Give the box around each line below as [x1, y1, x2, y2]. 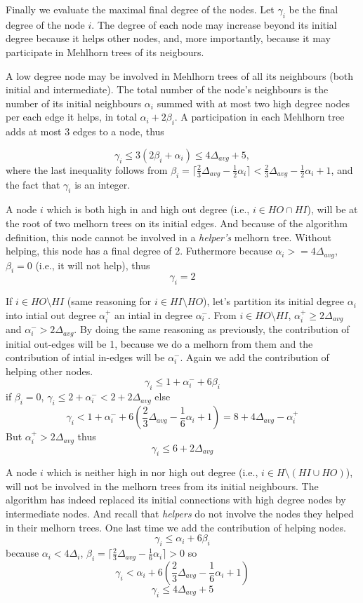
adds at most [6, 124, 62, 139]
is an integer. [74, 177, 131, 191]
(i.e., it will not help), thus [35, 257, 150, 272]
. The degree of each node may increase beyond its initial [91, 17, 337, 32]
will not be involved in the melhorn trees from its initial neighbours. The [6, 478, 319, 493]
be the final [289, 2, 338, 16]
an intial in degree [114, 307, 192, 322]
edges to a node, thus [72, 124, 164, 139]
